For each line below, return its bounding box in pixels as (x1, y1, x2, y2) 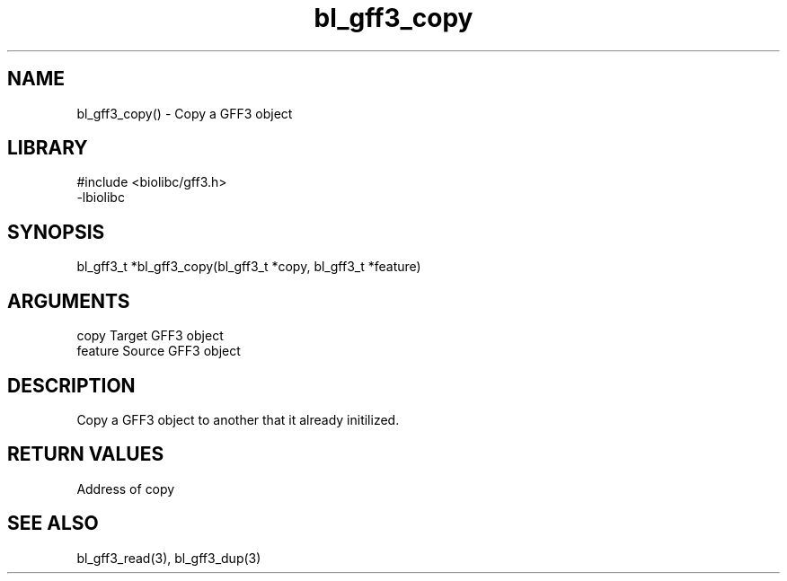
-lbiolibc (76, 189, 125, 206)
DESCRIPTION (7, 374, 136, 397)
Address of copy (76, 480, 175, 497)
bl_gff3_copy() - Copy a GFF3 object (76, 105, 293, 121)
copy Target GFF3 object (76, 328, 224, 344)
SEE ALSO (7, 512, 99, 535)
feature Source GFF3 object (76, 343, 241, 359)
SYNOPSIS (7, 220, 105, 243)
